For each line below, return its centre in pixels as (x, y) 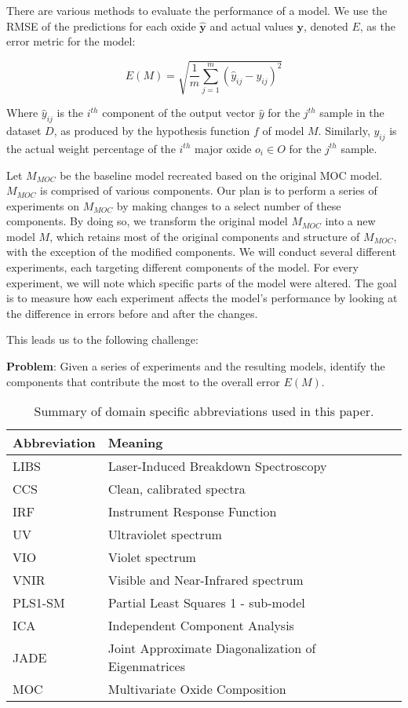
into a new (350, 221)
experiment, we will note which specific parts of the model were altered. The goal (202, 282)
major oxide (223, 148)
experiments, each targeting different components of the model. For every (182, 267)
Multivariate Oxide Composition (197, 689)
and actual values (251, 26)
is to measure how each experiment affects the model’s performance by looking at (202, 298)
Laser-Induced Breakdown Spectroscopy (217, 466)
